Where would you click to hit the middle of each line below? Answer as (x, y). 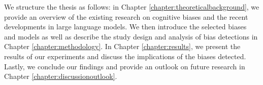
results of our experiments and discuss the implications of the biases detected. (125, 56)
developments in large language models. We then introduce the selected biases (125, 27)
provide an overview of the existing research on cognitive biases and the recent (126, 16)
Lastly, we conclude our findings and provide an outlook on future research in (125, 66)
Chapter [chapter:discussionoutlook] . (61, 76)
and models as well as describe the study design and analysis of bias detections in (131, 36)
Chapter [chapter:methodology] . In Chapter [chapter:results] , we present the (122, 46)
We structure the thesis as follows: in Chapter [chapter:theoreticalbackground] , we (132, 7)
